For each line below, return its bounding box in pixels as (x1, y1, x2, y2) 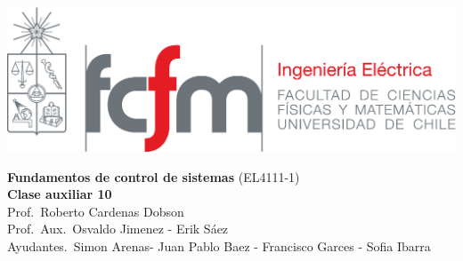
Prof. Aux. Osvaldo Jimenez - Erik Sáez (7, 219, 229, 238)
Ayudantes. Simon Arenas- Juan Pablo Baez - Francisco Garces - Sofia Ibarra (7, 236, 431, 255)
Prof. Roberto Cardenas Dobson (7, 202, 184, 220)
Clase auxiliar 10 (7, 185, 112, 203)
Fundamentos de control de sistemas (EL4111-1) (7, 167, 300, 186)
